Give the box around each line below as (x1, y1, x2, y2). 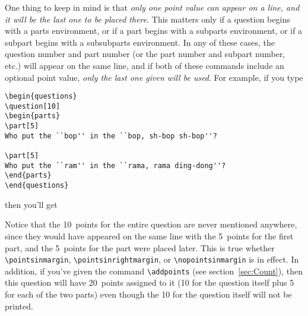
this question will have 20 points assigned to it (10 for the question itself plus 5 (5, 276, 294, 289)
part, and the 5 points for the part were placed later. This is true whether (5, 241, 275, 254)
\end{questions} (5, 181, 69, 190)
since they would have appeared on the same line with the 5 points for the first (5, 229, 294, 242)
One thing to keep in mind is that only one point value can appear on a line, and (5, 1, 300, 13)
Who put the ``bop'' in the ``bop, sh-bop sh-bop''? (5, 131, 217, 140)
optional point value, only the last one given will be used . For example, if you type (5, 71, 303, 83)
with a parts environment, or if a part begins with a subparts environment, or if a (5, 24, 303, 37)
